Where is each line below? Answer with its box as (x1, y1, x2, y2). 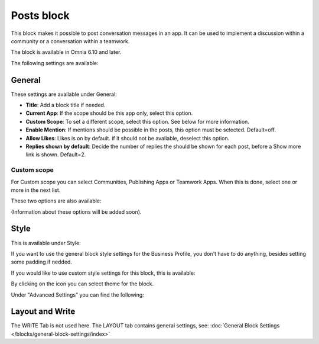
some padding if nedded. (11, 258, 72, 266)
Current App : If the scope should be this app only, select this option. (25, 110, 193, 117)
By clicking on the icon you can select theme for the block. (11, 280, 154, 287)
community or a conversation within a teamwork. (11, 37, 130, 44)
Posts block (11, 9, 70, 22)
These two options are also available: (11, 197, 102, 204)
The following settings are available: (11, 59, 99, 66)
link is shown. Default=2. (25, 151, 86, 158)
